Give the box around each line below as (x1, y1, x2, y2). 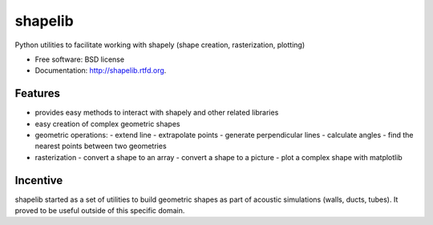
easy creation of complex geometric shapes (34, 119, 180, 128)
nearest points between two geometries (34, 141, 168, 151)
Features (14, 86, 60, 100)
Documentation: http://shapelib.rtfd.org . (34, 66, 167, 75)
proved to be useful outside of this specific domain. (14, 206, 185, 215)
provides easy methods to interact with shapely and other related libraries (34, 108, 279, 118)
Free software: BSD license (34, 54, 124, 64)
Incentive (14, 173, 63, 187)
